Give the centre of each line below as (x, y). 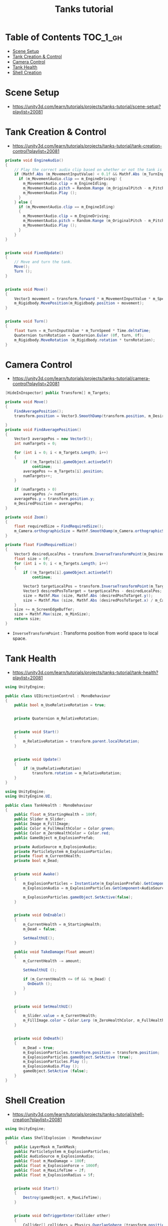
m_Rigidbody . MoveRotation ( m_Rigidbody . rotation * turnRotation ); (85, 340)
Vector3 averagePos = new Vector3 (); (53, 439)
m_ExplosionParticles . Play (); (56, 1062)
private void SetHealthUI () (43, 1006)
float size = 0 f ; (32, 558)
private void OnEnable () (40, 915)
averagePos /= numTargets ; (51, 494)
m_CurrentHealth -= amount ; (52, 961)
